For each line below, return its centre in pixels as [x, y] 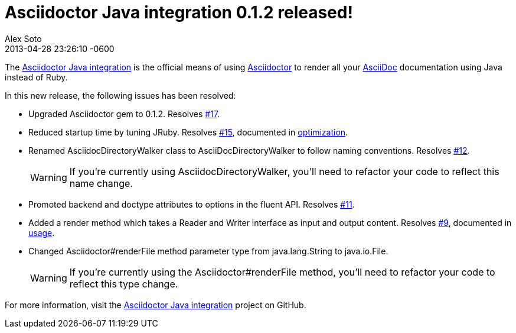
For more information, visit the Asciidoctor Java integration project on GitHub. [156, 305]
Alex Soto [23, 38]
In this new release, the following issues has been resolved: [120, 95]
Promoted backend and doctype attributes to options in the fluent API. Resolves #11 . [192, 204]
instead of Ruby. [36, 77]
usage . [42, 232]
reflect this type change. [124, 284]
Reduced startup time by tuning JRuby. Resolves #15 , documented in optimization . [188, 132]
